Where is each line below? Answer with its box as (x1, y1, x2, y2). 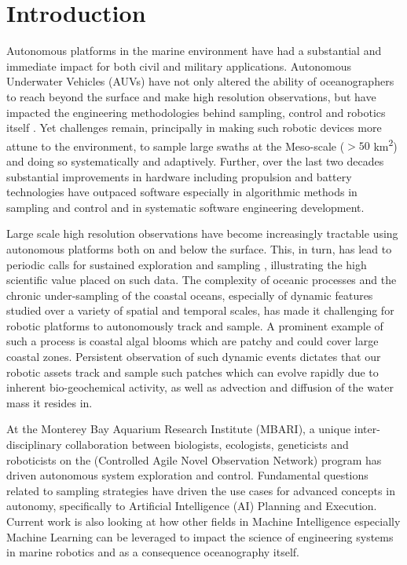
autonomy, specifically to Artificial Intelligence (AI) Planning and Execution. (6, 498, 377, 514)
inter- (354, 421, 380, 437)
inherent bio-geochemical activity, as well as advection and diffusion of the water (6, 379, 394, 395)
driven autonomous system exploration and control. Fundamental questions (6, 467, 368, 483)
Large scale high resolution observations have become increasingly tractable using (6, 225, 398, 242)
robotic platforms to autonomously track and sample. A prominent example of (6, 317, 383, 334)
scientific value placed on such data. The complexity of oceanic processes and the (6, 272, 397, 288)
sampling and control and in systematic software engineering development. (6, 199, 365, 215)
